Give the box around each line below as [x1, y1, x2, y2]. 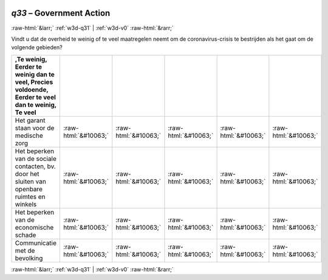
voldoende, [15, 85, 49, 94]
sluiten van [15, 177, 47, 185]
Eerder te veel [15, 93, 56, 101]
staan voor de [15, 123, 55, 132]
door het [15, 169, 39, 178]
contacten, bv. [15, 162, 56, 170]
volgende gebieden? [11, 44, 63, 51]
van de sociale [15, 154, 57, 163]
